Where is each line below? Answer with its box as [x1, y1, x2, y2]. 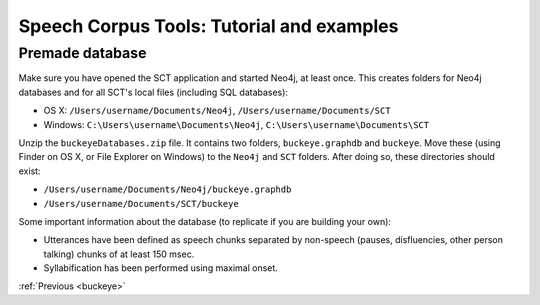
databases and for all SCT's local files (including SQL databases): [18, 86, 289, 98]
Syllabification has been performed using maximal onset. [43, 262, 279, 274]
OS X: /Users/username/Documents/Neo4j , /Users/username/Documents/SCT [43, 105, 391, 117]
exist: [18, 165, 41, 177]
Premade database [18, 44, 147, 62]
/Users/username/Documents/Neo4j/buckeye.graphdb [43, 184, 292, 195]
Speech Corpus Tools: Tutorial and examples [18, 15, 399, 37]
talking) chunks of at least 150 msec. [43, 248, 195, 260]
